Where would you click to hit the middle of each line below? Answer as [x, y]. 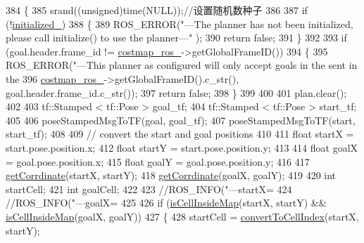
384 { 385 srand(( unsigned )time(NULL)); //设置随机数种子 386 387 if [157, 10]
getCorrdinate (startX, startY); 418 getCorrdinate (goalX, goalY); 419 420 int [171, 175]
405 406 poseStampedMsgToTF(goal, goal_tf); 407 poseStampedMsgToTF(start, [181, 120]
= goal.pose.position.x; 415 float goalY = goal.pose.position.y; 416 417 [158, 161]
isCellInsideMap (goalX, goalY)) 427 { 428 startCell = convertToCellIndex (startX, [182, 216]
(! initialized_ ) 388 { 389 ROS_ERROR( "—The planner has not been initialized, [180, 24]
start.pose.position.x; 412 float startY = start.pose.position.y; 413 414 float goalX [182, 147]
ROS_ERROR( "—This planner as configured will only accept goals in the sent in [182, 65]
